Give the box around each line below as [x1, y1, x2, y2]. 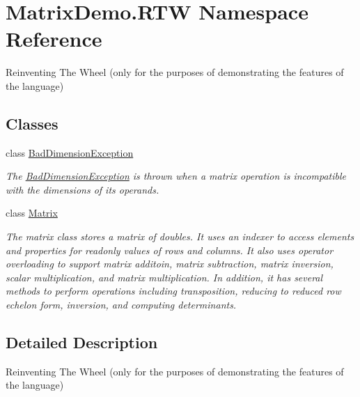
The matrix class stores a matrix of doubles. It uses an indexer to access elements [6, 229, 354, 244]
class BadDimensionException [6, 145, 134, 159]
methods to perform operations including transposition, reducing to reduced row [6, 283, 341, 298]
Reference [6, 24, 102, 53]
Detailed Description [6, 332, 158, 353]
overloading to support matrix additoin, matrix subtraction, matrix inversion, [6, 256, 334, 271]
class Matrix [6, 205, 58, 220]
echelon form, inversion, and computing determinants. [6, 297, 237, 312]
